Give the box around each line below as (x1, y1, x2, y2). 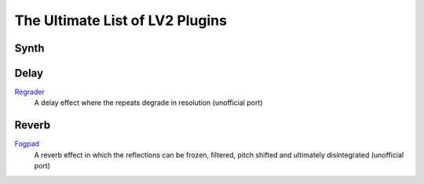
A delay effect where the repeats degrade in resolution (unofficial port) (34, 98, 263, 107)
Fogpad (14, 139, 39, 149)
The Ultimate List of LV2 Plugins (14, 12, 228, 29)
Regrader (14, 87, 45, 97)
